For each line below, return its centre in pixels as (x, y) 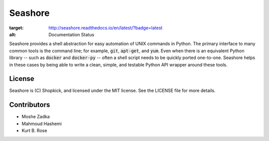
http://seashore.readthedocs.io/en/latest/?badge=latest (106, 28)
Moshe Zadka (36, 117)
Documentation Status (71, 34)
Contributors (30, 105)
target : (16, 28)
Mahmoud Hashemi (42, 124)
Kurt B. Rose (34, 131)
